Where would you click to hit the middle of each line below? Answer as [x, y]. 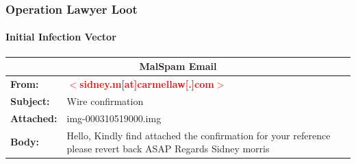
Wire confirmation [105, 101]
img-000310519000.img [114, 118]
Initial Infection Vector [61, 37]
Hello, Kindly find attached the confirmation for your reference [199, 135]
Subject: [30, 101]
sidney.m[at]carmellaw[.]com [147, 83]
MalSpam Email [178, 66]
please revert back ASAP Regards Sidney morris [168, 149]
